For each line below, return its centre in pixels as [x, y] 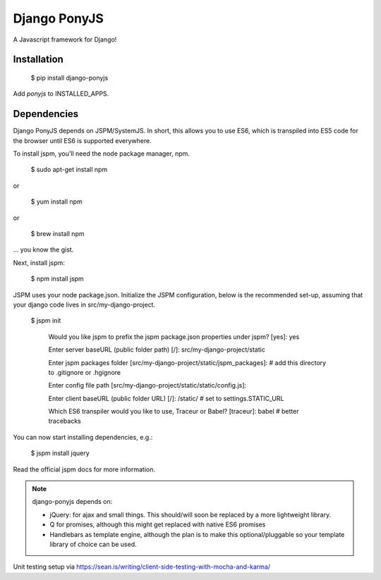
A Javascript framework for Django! [65, 39]
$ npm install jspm [57, 279]
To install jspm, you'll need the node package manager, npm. [102, 154]
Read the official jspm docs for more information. [84, 469]
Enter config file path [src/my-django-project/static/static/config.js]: [147, 385]
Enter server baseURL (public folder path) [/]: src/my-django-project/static [157, 350]
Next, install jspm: [39, 263]
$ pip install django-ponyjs [69, 78]
